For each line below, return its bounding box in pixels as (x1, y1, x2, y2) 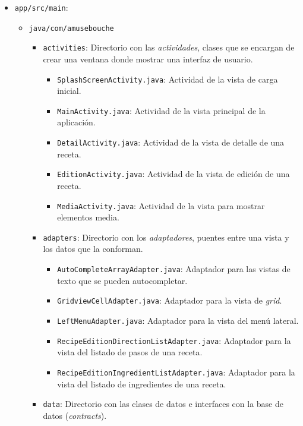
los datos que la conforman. (43, 242, 143, 255)
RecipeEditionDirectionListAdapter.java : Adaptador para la (57, 334, 291, 346)
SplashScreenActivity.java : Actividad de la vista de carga (57, 72, 278, 85)
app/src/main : (14, 1, 68, 13)
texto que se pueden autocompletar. (57, 274, 188, 286)
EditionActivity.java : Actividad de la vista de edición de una (57, 168, 290, 180)
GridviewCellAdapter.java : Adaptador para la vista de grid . (57, 294, 282, 307)
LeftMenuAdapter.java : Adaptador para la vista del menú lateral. (57, 314, 299, 326)
